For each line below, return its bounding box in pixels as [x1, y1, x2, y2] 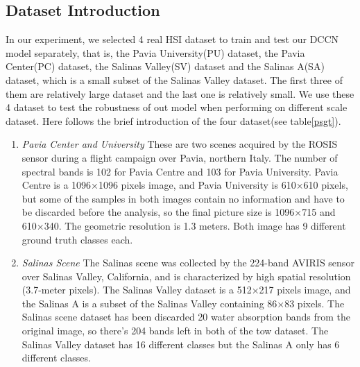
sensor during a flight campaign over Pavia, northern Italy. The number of [22, 150, 338, 164]
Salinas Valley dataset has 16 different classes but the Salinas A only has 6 [22, 336, 340, 351]
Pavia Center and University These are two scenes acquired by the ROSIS [22, 137, 338, 151]
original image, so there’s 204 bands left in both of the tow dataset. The [22, 323, 329, 338]
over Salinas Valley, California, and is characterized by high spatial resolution [22, 268, 351, 283]
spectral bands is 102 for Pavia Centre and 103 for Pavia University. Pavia [22, 164, 338, 178]
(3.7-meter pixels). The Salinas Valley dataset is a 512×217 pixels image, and [22, 282, 351, 297]
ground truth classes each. [22, 232, 133, 246]
